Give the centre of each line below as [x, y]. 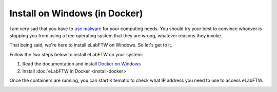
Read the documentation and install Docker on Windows [82, 64]
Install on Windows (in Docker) [76, 13]
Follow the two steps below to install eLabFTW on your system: [76, 54]
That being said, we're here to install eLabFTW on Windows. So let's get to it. [91, 45]
